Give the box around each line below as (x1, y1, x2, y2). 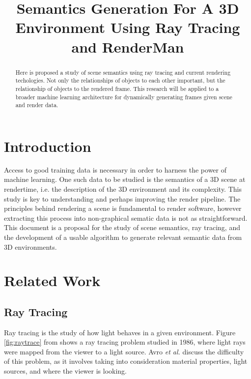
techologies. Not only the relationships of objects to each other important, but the (15, 76, 225, 85)
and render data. (15, 101, 58, 109)
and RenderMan (71, 36, 184, 57)
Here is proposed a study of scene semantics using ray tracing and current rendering (15, 68, 231, 76)
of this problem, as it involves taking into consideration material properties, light (4, 356, 248, 366)
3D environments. (4, 241, 57, 252)
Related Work (4, 270, 101, 291)
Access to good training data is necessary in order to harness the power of (4, 164, 227, 175)
